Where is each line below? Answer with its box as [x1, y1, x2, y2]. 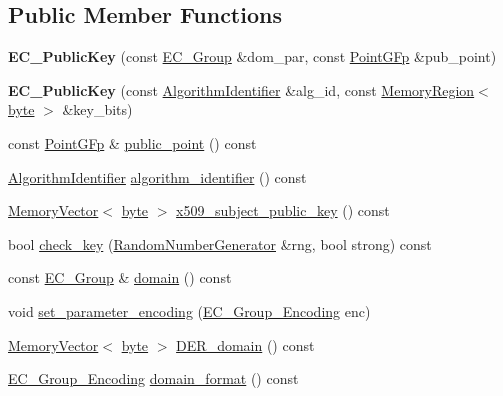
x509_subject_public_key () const [176, 200, 390, 221]
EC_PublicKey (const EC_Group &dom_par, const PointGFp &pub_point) [8, 46, 497, 67]
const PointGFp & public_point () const [8, 132, 257, 153]
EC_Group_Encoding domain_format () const [8, 368, 299, 389]
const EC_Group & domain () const [8, 267, 232, 288]
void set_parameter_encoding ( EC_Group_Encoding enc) [8, 300, 371, 321]
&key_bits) [62, 99, 133, 120]
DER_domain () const [176, 334, 315, 355]
